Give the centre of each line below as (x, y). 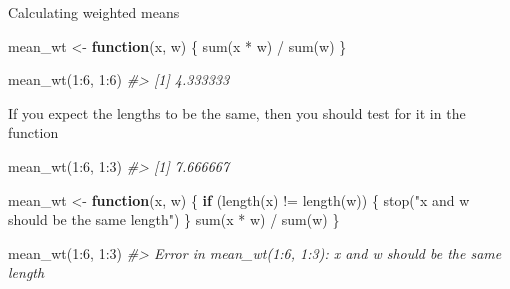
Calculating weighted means (94, 12)
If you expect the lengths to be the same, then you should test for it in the (237, 112)
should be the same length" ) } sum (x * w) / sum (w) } (174, 219)
